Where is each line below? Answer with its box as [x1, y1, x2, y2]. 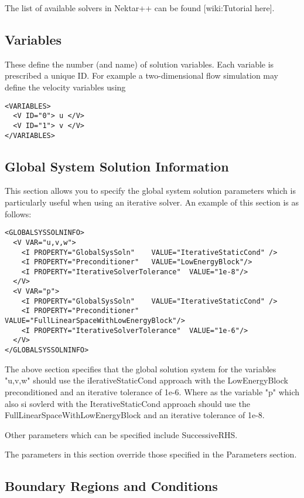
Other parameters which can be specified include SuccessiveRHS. [5, 428, 238, 440]
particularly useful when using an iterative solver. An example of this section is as [5, 196, 299, 208]
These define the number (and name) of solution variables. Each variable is [5, 58, 274, 70]
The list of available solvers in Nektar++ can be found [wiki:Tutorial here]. [5, 2, 275, 14]
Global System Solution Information [5, 157, 229, 175]
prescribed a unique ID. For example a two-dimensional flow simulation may [5, 69, 279, 82]
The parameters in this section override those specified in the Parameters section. [5, 448, 297, 460]
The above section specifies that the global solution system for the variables [5, 362, 276, 375]
